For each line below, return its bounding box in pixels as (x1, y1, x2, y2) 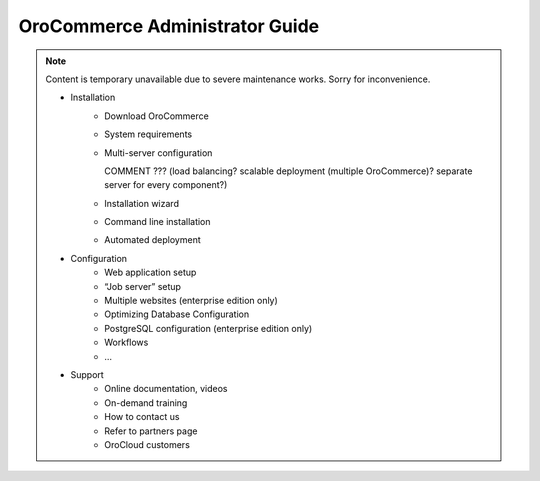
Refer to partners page (104, 425, 198, 437)
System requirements (104, 128, 193, 140)
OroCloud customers (104, 438, 190, 450)
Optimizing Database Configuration (104, 308, 250, 320)
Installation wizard (104, 197, 180, 209)
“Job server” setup (104, 280, 182, 292)
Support (70, 368, 104, 380)
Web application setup (104, 266, 197, 279)
